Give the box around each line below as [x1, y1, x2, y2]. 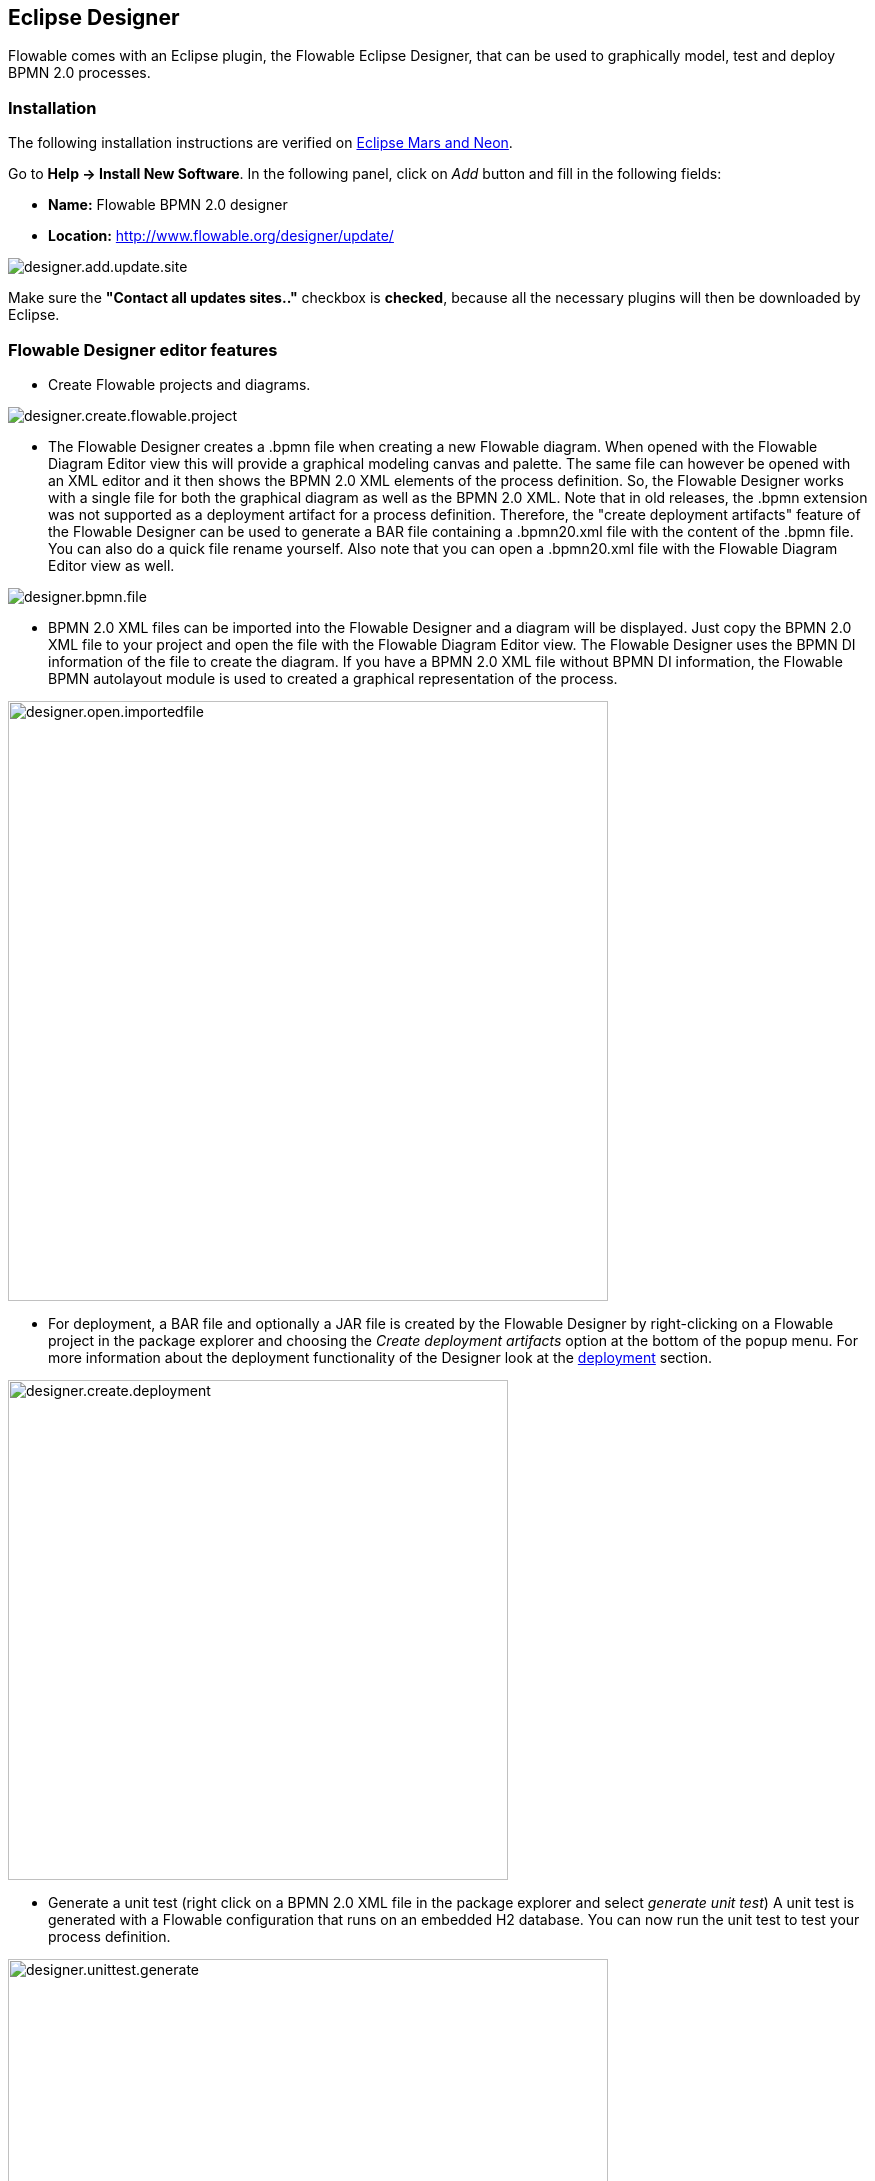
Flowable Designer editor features [8, 339, 278, 360]
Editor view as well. [48, 556, 175, 574]
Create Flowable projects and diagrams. [48, 375, 311, 393]
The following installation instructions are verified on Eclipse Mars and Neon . [8, 134, 513, 152]
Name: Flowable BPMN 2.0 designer [48, 196, 288, 214]
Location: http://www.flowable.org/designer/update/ [48, 227, 394, 245]
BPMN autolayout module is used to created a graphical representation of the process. [48, 669, 618, 687]
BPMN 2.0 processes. [8, 64, 151, 82]
